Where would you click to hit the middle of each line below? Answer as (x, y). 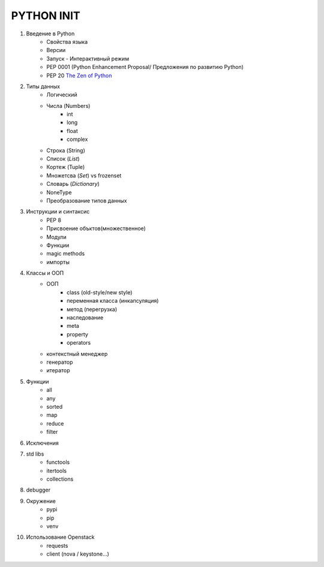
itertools (57, 471)
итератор (58, 370)
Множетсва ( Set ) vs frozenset (84, 175)
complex (77, 139)
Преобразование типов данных (87, 200)
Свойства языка (67, 41)
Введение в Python (50, 34)
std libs (35, 454)
